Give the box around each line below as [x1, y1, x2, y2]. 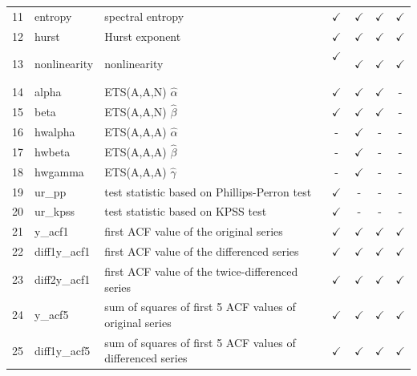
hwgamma [34, 163, 84, 180]
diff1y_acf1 [34, 243, 91, 260]
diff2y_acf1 [34, 270, 91, 287]
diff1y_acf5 [34, 342, 91, 358]
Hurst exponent [104, 27, 181, 44]
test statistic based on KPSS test [104, 203, 267, 220]
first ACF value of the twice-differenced [104, 262, 298, 279]
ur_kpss [34, 203, 75, 220]
